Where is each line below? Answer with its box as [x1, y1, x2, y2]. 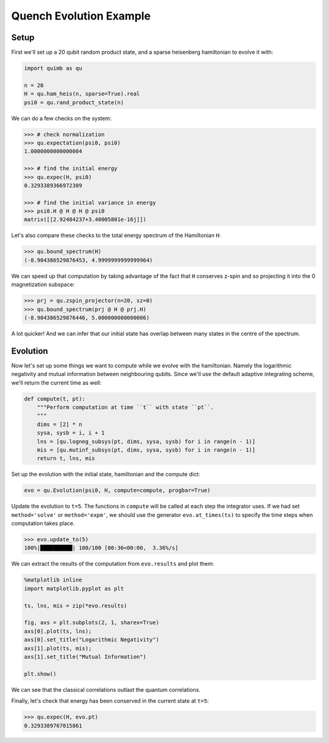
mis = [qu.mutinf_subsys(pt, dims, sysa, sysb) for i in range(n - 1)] [37, 446, 256, 453]
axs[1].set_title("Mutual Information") [24, 653, 146, 660]
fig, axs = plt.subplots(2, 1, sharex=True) [24, 619, 160, 626]
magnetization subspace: [11, 281, 75, 288]
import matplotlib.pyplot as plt [24, 585, 124, 592]
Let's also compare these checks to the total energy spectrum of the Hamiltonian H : [11, 232, 221, 239]
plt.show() [24, 670, 57, 677]
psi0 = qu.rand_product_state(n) [24, 99, 124, 106]
